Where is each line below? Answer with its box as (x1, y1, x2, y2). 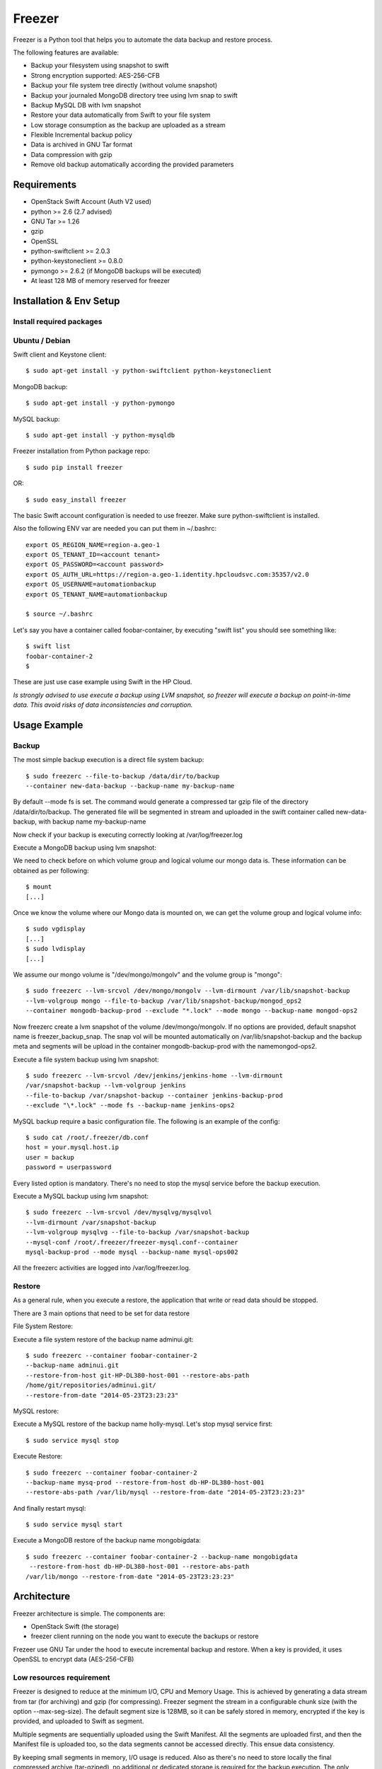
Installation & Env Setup (13, 295, 120, 307)
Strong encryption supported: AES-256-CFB (30, 71, 161, 79)
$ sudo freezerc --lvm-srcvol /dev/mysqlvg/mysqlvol (25, 1209, 212, 1216)
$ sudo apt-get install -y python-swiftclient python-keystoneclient (25, 367, 272, 375)
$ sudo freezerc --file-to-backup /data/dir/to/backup (25, 772, 220, 780)
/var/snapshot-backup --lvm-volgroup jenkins (25, 1081, 187, 1090)
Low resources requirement (13, 1672, 110, 1682)
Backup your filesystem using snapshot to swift (30, 61, 169, 70)
